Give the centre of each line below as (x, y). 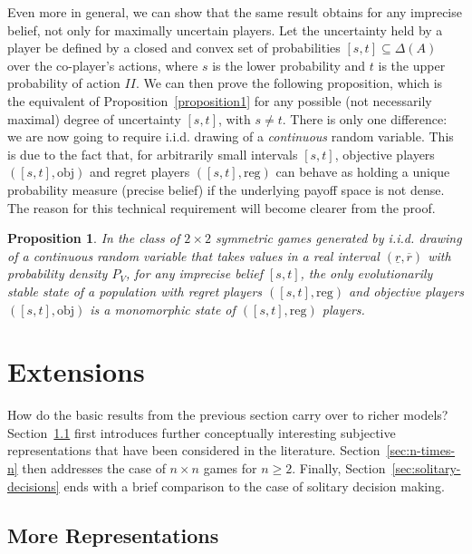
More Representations (113, 535)
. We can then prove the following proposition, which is (289, 83)
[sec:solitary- (426, 468)
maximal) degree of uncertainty (94, 118)
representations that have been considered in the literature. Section (194, 450)
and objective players (406, 291)
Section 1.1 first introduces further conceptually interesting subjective (202, 432)
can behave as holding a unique (363, 172)
